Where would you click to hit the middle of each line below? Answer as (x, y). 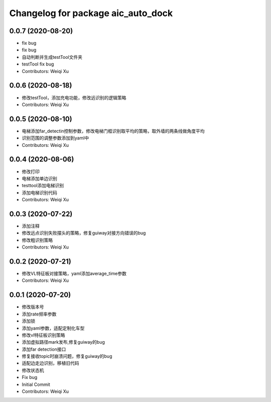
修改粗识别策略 (37, 240)
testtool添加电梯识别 (43, 186)
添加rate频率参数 (39, 314)
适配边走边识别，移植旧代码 (50, 363)
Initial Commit (36, 384)
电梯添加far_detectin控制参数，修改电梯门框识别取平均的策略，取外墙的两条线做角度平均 (113, 131)
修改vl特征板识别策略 (43, 335)
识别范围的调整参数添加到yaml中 (55, 138)
